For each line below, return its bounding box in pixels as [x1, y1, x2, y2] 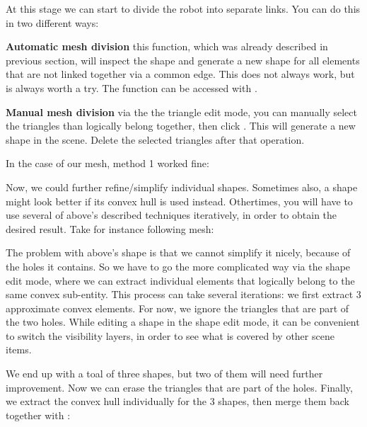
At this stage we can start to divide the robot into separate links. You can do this [6, 1, 361, 16]
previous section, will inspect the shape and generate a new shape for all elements [6, 52, 360, 67]
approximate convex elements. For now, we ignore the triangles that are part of [6, 300, 349, 315]
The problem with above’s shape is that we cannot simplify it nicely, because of [6, 245, 351, 260]
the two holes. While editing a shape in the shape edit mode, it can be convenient [6, 314, 360, 329]
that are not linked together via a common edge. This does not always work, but [6, 67, 355, 81]
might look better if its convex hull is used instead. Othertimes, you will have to [6, 193, 353, 208]
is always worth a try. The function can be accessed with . [6, 80, 257, 95]
